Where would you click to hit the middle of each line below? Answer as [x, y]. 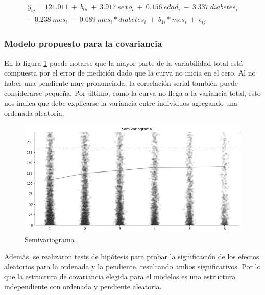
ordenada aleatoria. [34, 113]
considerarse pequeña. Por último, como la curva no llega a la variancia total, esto [132, 93]
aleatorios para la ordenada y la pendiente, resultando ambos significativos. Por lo [132, 266]
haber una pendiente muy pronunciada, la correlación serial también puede [121, 82]
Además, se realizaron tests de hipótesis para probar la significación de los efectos [132, 256]
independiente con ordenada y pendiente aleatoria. [83, 286]
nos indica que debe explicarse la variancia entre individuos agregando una [121, 103]
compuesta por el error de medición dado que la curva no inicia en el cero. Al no [130, 73]
